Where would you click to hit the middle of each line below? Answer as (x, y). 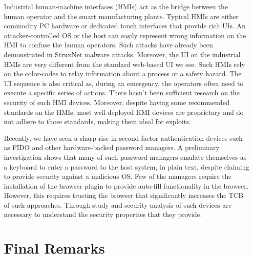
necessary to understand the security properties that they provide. (103, 214)
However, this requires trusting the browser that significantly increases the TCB (124, 195)
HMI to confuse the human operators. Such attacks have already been (109, 45)
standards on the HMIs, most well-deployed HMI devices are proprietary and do (124, 112)
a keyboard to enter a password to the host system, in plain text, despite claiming (127, 166)
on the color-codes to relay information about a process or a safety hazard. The (123, 74)
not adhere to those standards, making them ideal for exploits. (97, 121)
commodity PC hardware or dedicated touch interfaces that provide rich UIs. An (125, 26)
